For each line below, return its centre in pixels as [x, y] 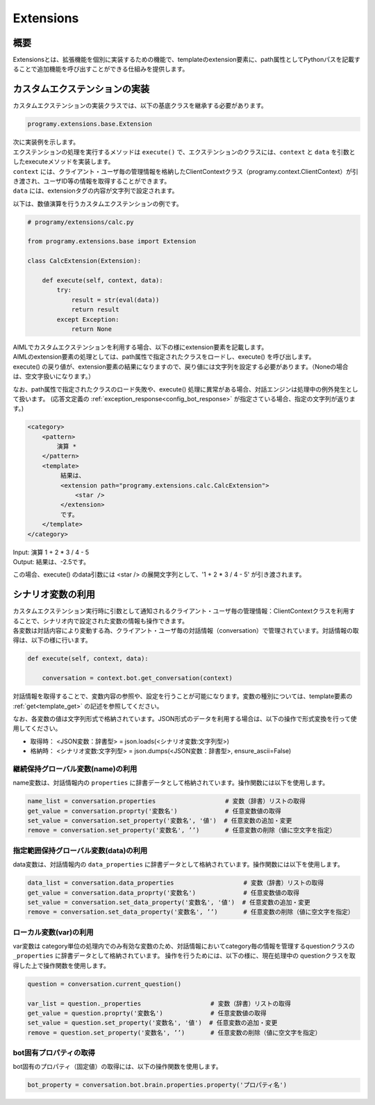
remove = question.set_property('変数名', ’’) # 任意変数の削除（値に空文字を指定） [174, 1032]
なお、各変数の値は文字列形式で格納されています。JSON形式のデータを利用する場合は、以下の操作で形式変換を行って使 [185, 718]
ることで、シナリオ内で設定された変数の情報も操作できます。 [101, 621]
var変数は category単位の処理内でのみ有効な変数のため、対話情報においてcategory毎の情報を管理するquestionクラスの [184, 946]
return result [95, 310]
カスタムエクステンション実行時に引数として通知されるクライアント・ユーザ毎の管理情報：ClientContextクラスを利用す [184, 611]
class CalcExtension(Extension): [84, 261]
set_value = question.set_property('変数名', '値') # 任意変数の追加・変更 [152, 1023]
